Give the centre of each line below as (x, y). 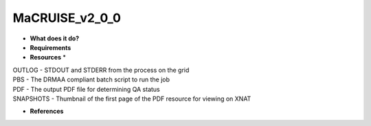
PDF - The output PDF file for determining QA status (87, 89)
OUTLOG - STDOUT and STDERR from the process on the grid (101, 70)
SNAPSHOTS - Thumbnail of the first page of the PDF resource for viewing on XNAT (132, 99)
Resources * (48, 58)
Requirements (50, 47)
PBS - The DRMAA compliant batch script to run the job (91, 79)
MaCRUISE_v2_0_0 (67, 18)
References (47, 111)
